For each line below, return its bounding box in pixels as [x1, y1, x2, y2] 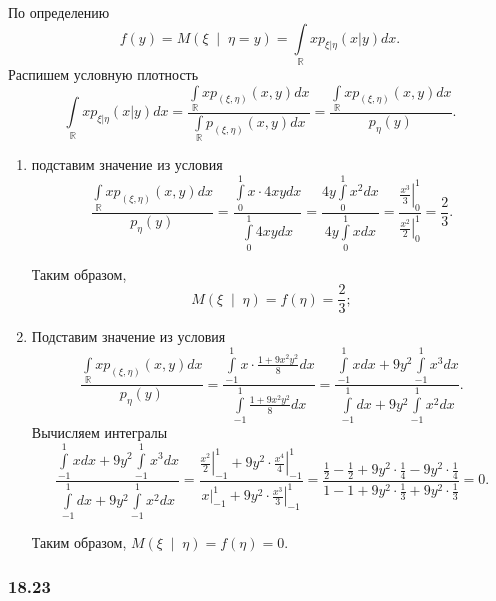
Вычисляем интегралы [31, 422, 168, 443]
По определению [8, 2, 110, 22]
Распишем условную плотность [8, 63, 199, 84]
